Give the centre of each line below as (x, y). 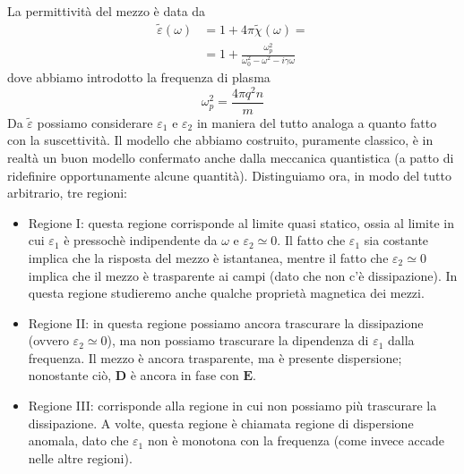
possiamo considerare (95, 122)
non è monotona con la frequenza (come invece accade (296, 440)
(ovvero (48, 340)
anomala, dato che (78, 440)
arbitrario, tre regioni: (68, 193)
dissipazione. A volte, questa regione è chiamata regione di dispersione (221, 423)
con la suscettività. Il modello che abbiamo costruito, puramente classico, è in (220, 140)
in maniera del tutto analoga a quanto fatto (317, 122)
